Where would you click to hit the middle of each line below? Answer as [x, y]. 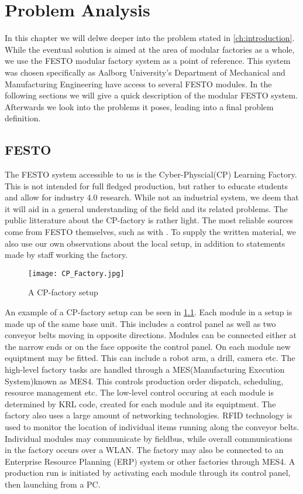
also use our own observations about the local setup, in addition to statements [145, 243]
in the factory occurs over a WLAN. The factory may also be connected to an [144, 450]
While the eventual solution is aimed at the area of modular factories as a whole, [150, 49]
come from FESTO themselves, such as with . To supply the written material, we [150, 232]
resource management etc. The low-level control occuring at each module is [139, 392]
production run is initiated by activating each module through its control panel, [148, 473]
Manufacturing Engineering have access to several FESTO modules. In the [138, 84]
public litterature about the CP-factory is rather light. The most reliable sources [149, 220]
